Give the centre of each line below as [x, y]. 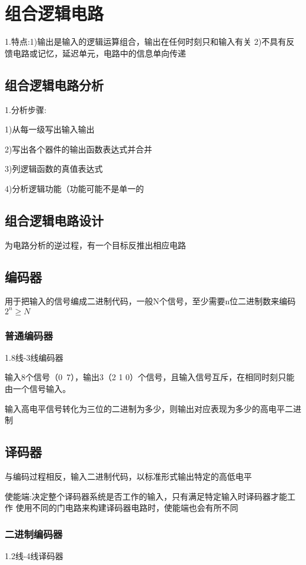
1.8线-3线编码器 [34, 357]
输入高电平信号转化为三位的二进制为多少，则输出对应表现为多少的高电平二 [149, 408]
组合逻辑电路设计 [54, 220]
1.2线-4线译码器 [34, 555]
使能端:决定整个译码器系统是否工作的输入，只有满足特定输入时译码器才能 [146, 496]
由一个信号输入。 [38, 388]
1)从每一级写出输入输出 [50, 129]
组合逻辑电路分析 [54, 84]
